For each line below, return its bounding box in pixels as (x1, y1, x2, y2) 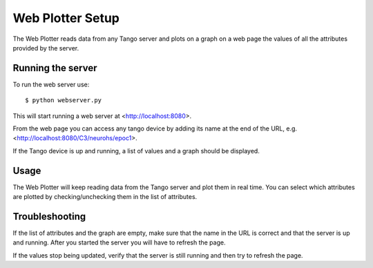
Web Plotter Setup (12, 10, 120, 26)
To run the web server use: (12, 80, 90, 88)
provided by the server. (12, 44, 79, 52)
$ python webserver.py (25, 97, 102, 104)
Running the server (12, 62, 97, 74)
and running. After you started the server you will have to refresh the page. (12, 238, 226, 247)
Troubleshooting (12, 211, 86, 222)
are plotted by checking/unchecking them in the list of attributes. (12, 193, 198, 201)
